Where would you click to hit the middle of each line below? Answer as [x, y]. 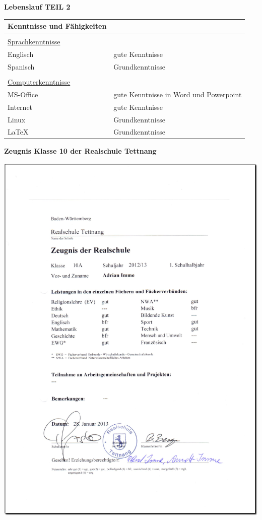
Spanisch [21, 66]
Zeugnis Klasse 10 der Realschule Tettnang [80, 151]
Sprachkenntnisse [34, 42]
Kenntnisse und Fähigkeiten [57, 26]
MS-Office [23, 94]
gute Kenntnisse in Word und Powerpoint [178, 94]
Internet [20, 107]
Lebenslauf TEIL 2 [37, 7]
